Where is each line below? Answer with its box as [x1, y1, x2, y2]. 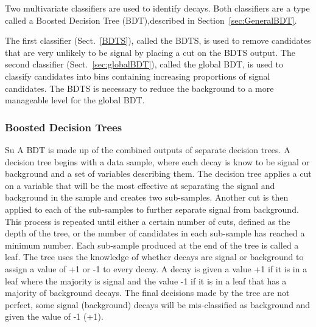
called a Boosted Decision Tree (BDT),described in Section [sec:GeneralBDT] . [5, 13, 297, 26]
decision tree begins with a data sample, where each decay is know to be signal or [5, 155, 310, 168]
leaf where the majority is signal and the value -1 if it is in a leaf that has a [5, 274, 287, 287]
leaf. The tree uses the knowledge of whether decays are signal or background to [5, 250, 304, 263]
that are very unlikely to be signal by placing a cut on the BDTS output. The [5, 46, 295, 58]
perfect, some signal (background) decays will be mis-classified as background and [5, 298, 311, 311]
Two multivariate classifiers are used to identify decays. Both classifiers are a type [5, 2, 310, 14]
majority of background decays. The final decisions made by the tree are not [5, 286, 290, 299]
